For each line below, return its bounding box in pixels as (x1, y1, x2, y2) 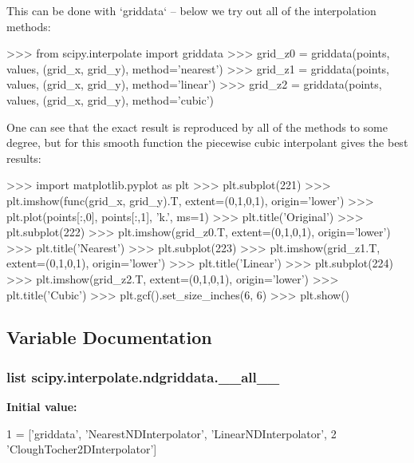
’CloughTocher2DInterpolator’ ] (6, 441, 157, 457)
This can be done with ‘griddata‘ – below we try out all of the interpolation (6, 2, 377, 18)
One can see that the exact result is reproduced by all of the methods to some (6, 118, 388, 135)
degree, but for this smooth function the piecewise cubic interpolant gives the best (6, 134, 408, 151)
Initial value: (6, 398, 77, 415)
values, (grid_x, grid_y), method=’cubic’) (6, 91, 214, 108)
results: (6, 149, 41, 166)
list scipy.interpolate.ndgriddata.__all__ (6, 366, 280, 386)
